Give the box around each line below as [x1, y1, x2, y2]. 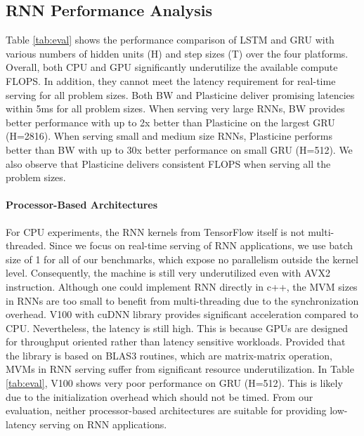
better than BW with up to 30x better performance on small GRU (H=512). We [6, 142, 353, 157]
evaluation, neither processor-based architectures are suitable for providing [6, 403, 327, 418]
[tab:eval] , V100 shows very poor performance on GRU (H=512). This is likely [6, 376, 343, 390]
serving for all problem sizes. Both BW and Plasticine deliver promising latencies [6, 87, 355, 102]
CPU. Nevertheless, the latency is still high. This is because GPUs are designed [6, 320, 348, 335]
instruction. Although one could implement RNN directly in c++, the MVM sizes [6, 279, 358, 293]
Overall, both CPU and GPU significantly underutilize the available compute [6, 60, 338, 74]
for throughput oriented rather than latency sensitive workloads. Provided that [6, 334, 346, 349]
